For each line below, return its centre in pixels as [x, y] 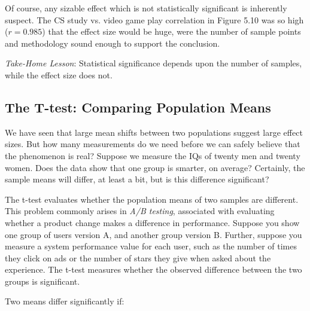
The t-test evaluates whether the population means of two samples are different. [152, 199]
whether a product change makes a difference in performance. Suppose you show [152, 222]
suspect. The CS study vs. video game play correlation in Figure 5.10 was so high [154, 19]
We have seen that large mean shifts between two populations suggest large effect [154, 132]
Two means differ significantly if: [65, 301]
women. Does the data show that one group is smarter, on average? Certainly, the [155, 167]
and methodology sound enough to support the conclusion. [113, 43]
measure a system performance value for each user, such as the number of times [151, 246]
